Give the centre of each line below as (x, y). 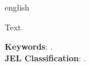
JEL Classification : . (46, 58)
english (17, 7)
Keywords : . (29, 46)
